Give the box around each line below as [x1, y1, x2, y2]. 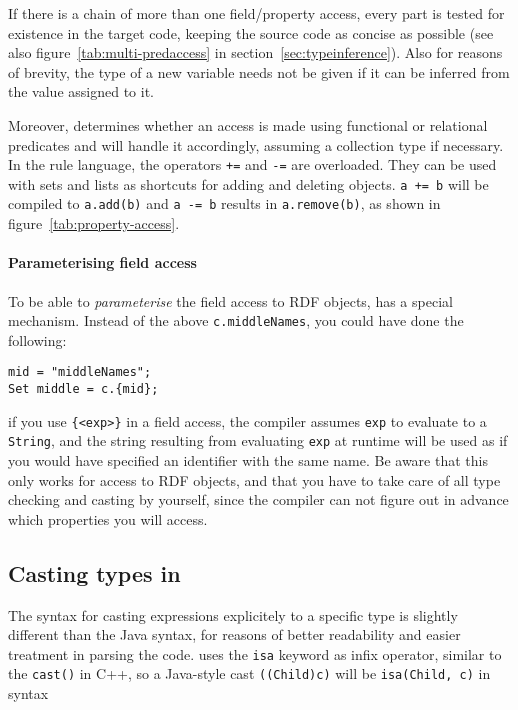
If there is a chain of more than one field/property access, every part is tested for [8, 3, 505, 23]
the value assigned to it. [8, 81, 154, 102]
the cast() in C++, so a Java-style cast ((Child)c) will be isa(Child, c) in [8, 663, 491, 684]
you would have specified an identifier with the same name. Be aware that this [8, 449, 488, 470]
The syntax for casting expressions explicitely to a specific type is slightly [8, 604, 458, 625]
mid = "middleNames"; [8, 365, 152, 380]
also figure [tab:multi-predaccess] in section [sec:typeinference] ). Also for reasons [8, 42, 503, 63]
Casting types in [8, 557, 181, 588]
